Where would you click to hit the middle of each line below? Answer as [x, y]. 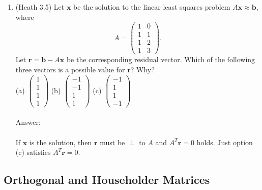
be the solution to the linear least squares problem [152, 7]
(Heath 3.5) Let [40, 7]
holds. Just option [225, 142]
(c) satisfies [33, 152]
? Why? [142, 69]
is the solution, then [61, 142]
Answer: [28, 122]
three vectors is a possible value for [70, 69]
